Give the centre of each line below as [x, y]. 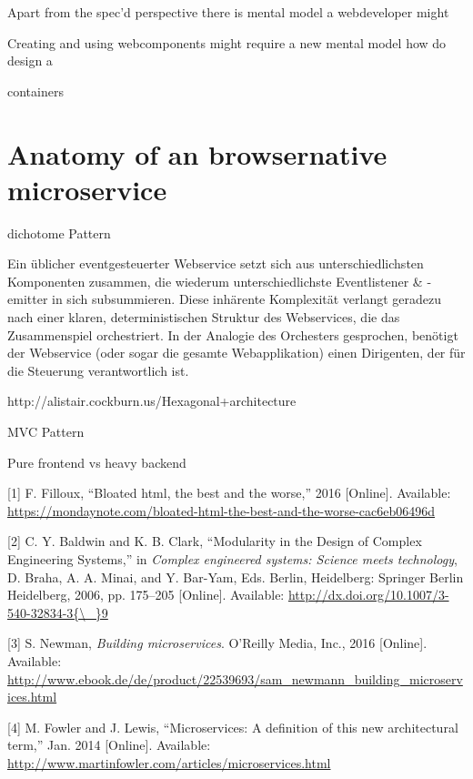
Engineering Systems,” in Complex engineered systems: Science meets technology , [232, 559]
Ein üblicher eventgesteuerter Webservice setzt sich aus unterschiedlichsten [216, 263]
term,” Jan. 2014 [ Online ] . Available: [109, 745]
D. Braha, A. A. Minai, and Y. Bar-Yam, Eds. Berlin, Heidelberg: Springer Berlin [236, 577]
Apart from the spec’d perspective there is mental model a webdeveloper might [228, 12]
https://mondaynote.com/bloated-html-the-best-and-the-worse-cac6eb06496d [221, 510]
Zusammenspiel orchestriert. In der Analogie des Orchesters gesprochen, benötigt [233, 334]
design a [30, 61]
